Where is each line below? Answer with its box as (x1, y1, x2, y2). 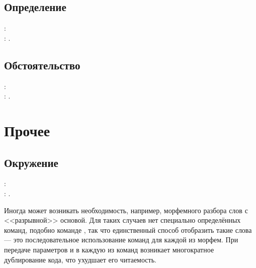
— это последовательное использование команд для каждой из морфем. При (4, 234, 238, 245)
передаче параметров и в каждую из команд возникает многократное (4, 244, 214, 254)
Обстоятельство (4, 57, 80, 72)
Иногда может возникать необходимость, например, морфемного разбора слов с (4, 205, 248, 215)
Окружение (4, 154, 58, 170)
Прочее (4, 120, 50, 140)
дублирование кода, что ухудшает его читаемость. (4, 254, 156, 264)
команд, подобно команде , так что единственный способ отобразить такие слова (4, 224, 252, 235)
